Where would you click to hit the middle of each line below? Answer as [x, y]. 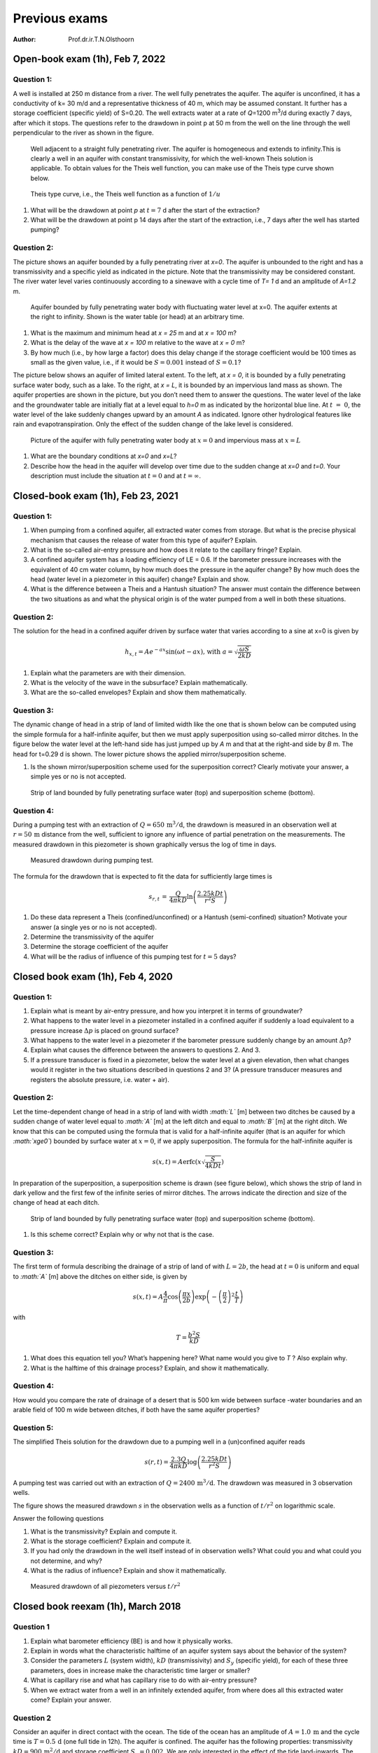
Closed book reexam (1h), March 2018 [97, 1607]
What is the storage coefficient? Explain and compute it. [111, 1541]
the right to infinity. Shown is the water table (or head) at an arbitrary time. [138, 317]
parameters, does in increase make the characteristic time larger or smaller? [140, 1670]
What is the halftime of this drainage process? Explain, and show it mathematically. [150, 1368]
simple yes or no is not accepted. [78, 777]
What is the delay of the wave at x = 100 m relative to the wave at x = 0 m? [138, 343]
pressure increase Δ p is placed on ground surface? [105, 1030]
